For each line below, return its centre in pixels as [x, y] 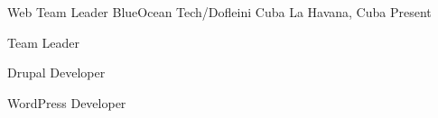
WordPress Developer [67, 102]
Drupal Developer [56, 73]
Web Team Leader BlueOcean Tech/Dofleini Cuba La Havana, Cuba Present [219, 12]
